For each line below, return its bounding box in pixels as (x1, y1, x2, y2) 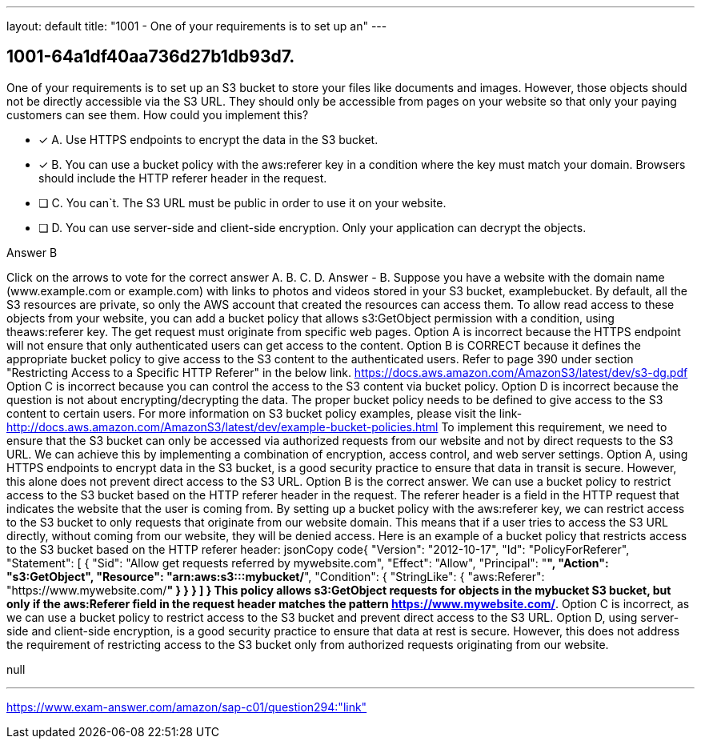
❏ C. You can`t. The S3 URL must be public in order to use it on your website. (38, 195, 447, 210)
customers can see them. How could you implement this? (6, 107, 309, 122)
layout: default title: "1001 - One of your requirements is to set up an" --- (6, 19, 387, 33)
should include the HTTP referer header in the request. (38, 170, 327, 185)
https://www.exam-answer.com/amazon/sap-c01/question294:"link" (6, 699, 367, 714)
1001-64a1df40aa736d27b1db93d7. (6, 46, 295, 67)
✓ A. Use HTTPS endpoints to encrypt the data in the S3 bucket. (38, 132, 379, 146)
